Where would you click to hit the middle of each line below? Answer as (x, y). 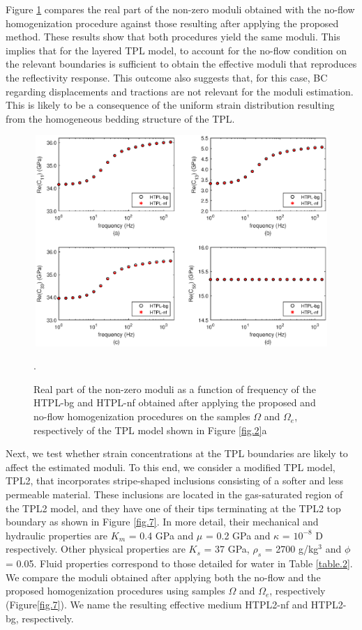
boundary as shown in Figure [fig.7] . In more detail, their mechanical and (162, 522)
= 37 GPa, (227, 549)
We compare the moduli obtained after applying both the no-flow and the (163, 577)
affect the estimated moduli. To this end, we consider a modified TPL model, (171, 467)
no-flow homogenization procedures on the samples (142, 416)
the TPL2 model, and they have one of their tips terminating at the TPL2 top (173, 508)
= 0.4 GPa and (161, 535)
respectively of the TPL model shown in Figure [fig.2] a (150, 430)
